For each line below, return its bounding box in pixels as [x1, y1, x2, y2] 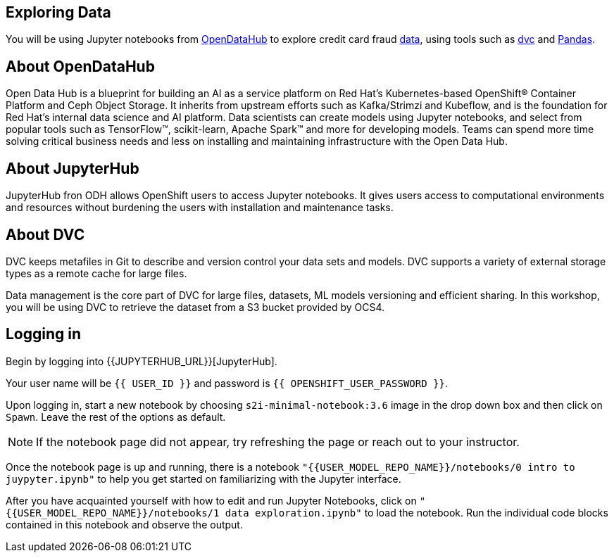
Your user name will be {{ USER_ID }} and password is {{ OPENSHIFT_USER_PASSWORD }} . [6, 376, 448, 389]
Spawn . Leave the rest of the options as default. [6, 410, 226, 423]
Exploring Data [6, 4, 111, 21]
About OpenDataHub [6, 57, 155, 75]
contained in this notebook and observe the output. [6, 518, 243, 531]
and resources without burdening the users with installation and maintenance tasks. [6, 201, 394, 214]
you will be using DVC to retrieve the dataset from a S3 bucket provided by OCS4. [6, 300, 385, 313]
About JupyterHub [6, 159, 139, 177]
